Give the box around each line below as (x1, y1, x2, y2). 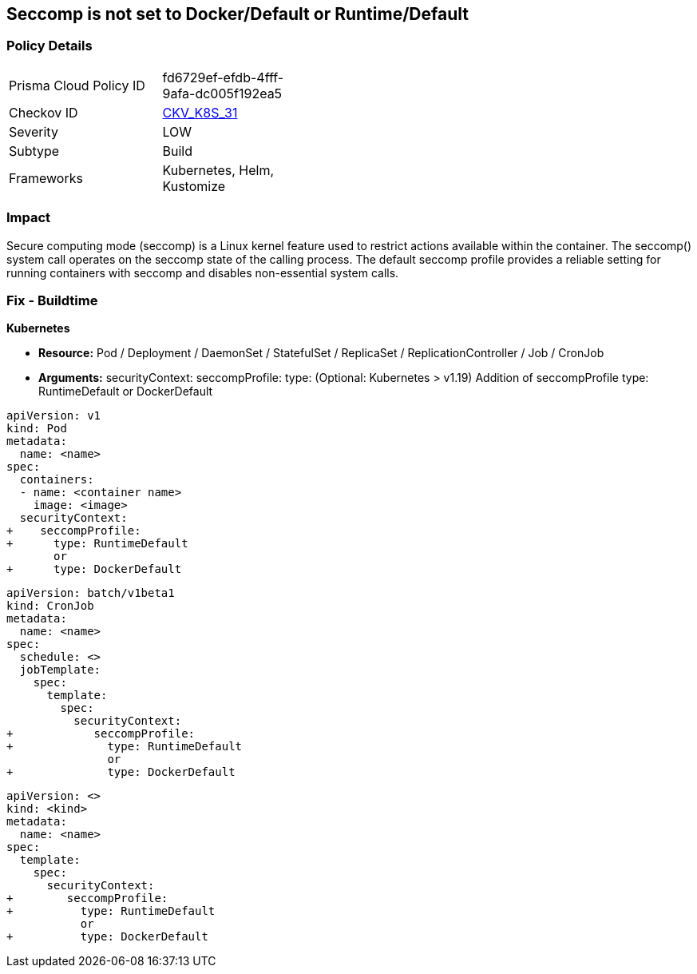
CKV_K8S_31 (162, 104, 238, 121)
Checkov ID (9, 104, 78, 121)
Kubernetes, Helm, (162, 161, 275, 178)
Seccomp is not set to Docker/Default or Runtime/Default (6, 4, 469, 24)
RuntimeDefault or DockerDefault (38, 384, 213, 399)
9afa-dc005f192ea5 (162, 85, 283, 101)
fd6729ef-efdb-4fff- (162, 69, 284, 85)
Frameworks (9, 169, 83, 186)
